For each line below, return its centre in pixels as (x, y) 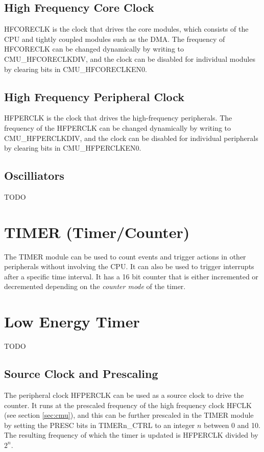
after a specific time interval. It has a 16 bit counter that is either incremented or (131, 276)
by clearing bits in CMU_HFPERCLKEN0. (73, 148)
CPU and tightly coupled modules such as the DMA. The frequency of (115, 39)
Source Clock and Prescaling (81, 374)
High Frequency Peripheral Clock (94, 96)
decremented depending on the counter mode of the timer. (95, 286)
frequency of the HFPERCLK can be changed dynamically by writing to (118, 127)
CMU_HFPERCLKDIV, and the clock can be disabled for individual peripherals (131, 138)
